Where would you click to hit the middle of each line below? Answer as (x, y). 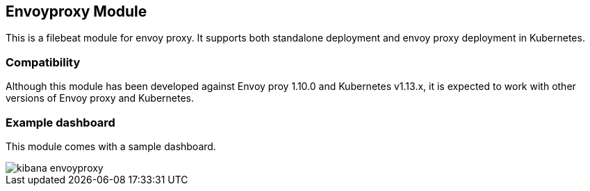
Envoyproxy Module (76, 11)
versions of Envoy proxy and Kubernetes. (100, 98)
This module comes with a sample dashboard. (111, 146)
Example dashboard (60, 122)
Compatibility (43, 62)
